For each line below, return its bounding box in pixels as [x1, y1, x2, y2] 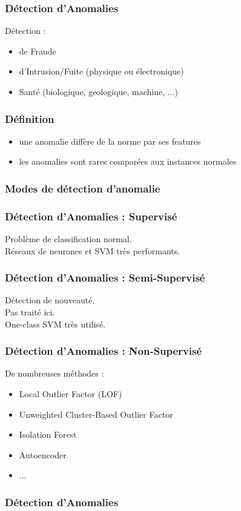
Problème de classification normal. [5, 232, 132, 245]
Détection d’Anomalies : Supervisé [5, 208, 177, 223]
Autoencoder [19, 448, 67, 461]
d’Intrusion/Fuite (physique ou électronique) [19, 65, 184, 77]
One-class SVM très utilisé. [5, 317, 105, 330]
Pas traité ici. [5, 306, 55, 318]
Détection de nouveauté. [5, 294, 95, 306]
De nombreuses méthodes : [5, 367, 104, 380]
